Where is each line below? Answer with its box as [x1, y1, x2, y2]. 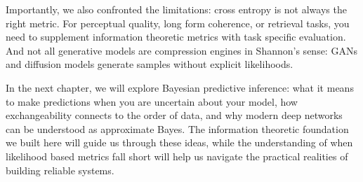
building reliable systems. [6, 162, 114, 177]
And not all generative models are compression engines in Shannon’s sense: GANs [6, 43, 357, 57]
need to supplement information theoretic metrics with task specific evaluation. [6, 29, 346, 44]
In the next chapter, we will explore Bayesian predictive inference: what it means [6, 80, 354, 94]
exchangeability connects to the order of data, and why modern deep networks [6, 108, 343, 122]
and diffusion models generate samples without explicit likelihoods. [6, 57, 293, 71]
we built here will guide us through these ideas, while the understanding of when [6, 135, 353, 150]
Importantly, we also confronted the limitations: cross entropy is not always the [6, 2, 347, 16]
